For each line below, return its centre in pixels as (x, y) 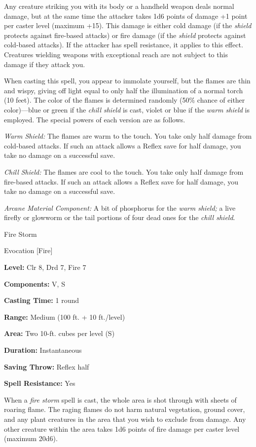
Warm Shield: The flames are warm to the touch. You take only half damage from (128, 136)
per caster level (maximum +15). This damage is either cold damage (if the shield (128, 25)
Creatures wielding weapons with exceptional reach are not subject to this (116, 54)
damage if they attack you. (45, 64)
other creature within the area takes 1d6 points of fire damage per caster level (122, 428)
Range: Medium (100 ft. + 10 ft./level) (65, 317)
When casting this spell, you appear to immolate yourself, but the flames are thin (127, 81)
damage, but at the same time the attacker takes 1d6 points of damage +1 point (126, 16)
